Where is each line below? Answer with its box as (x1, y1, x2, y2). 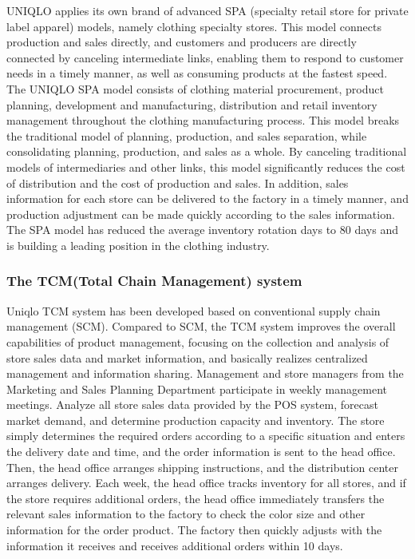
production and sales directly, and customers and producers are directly (6, 34, 357, 50)
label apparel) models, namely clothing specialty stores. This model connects (6, 18, 381, 34)
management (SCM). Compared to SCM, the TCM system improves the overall (6, 318, 396, 335)
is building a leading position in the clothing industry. (6, 236, 270, 253)
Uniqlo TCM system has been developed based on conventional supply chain (6, 302, 381, 319)
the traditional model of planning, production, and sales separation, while (6, 127, 367, 144)
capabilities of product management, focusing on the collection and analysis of (6, 333, 389, 350)
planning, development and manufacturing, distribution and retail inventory (6, 96, 377, 113)
